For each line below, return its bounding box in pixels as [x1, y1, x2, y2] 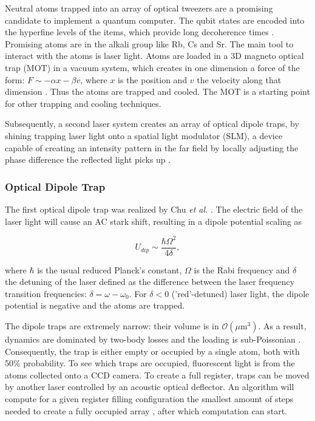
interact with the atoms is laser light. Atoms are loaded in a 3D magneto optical [5, 49, 304, 62]
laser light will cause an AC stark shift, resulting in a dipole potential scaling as [5, 214, 302, 227]
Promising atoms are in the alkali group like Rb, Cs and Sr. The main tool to [5, 37, 294, 50]
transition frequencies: [5, 287, 87, 299]
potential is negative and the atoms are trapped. [5, 299, 185, 312]
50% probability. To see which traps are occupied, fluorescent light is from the [5, 357, 295, 369]
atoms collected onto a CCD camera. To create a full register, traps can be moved [5, 368, 310, 381]
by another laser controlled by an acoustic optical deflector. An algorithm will [5, 380, 294, 393]
